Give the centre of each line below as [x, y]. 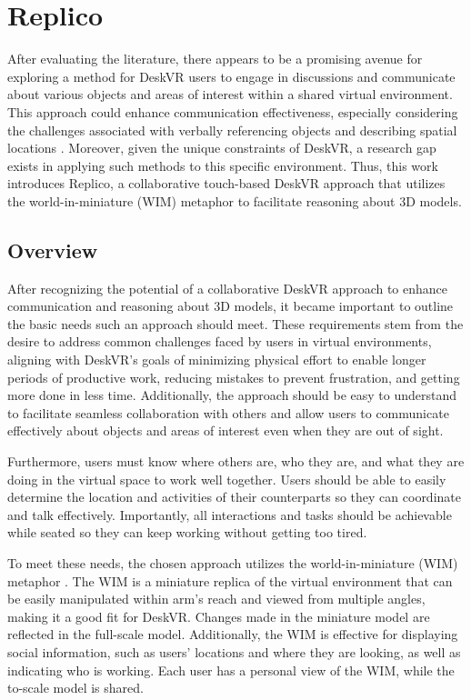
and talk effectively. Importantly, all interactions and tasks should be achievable [230, 514]
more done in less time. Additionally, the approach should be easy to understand [232, 395]
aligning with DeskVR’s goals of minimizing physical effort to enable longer [217, 360]
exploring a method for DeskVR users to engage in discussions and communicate [231, 76]
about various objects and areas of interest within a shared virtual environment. [230, 94]
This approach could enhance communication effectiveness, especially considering [233, 111]
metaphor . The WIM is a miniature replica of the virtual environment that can [230, 580]
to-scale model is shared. [75, 688]
